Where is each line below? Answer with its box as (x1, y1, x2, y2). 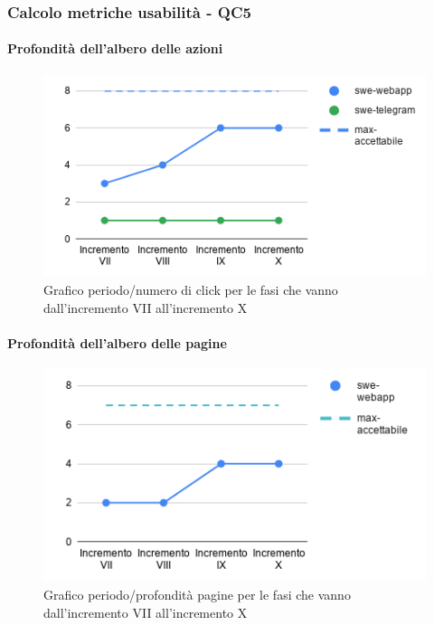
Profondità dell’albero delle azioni (7, 39, 223, 58)
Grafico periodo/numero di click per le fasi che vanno (43, 280, 338, 298)
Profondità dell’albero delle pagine (7, 333, 227, 352)
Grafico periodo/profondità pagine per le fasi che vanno (43, 584, 351, 603)
